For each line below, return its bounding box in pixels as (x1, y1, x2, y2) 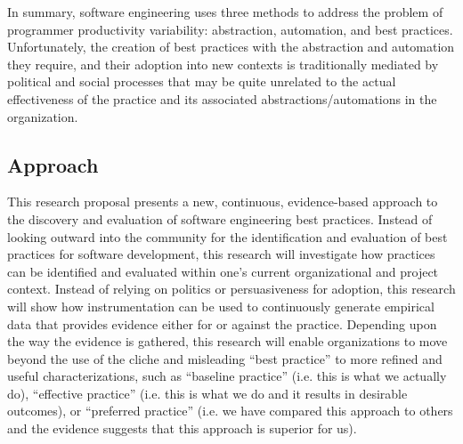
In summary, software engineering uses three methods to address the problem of (7, 3, 443, 20)
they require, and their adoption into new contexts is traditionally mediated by (7, 54, 439, 73)
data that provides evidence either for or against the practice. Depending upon (7, 314, 437, 333)
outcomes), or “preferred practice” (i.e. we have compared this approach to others (7, 401, 453, 420)
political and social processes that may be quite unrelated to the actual (7, 72, 396, 91)
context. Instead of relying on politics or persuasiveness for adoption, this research (7, 279, 456, 298)
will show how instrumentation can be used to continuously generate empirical (7, 296, 435, 315)
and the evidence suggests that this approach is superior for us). (7, 419, 357, 438)
